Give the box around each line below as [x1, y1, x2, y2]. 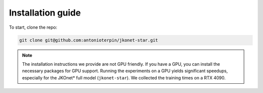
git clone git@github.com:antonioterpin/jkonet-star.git [19, 37, 158, 43]
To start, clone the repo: [9, 24, 57, 30]
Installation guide [9, 7, 81, 18]
